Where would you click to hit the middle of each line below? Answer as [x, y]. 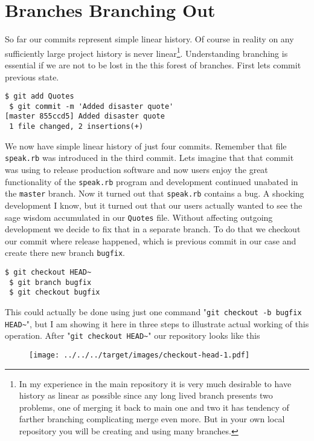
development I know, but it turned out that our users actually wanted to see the [154, 205]
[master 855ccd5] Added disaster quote [85, 116]
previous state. [32, 77]
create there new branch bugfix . [65, 253]
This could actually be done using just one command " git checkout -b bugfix [153, 312]
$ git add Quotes [40, 96]
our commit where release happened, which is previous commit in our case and [151, 240]
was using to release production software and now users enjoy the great [136, 170]
